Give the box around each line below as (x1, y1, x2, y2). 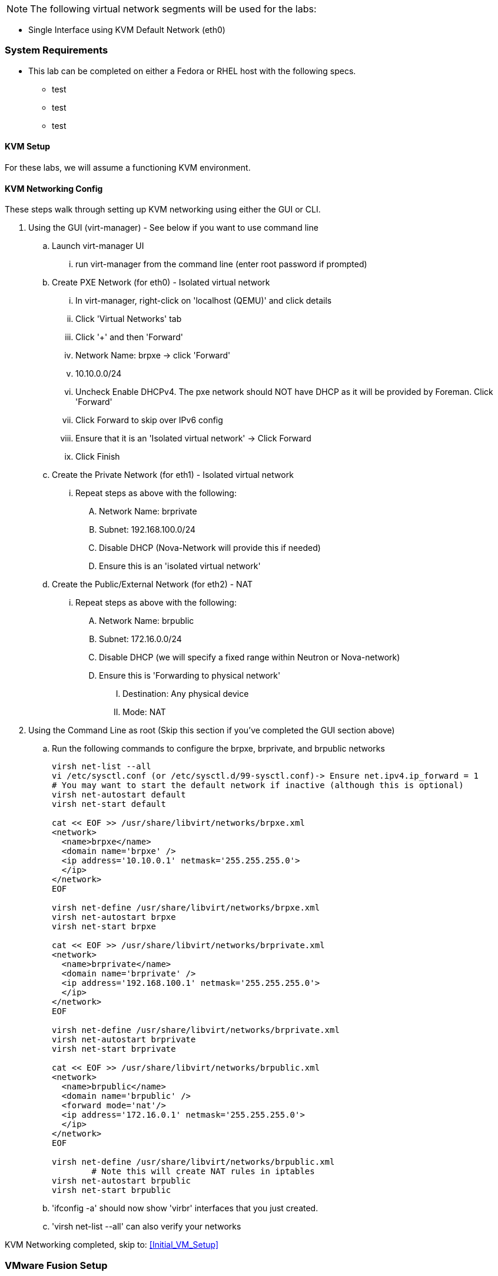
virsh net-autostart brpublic (52, 1176, 191, 1186)
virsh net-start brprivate (52, 1044, 176, 1054)
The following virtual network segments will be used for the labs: (30, 3, 317, 15)
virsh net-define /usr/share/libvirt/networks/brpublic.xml (52, 1157, 335, 1167)
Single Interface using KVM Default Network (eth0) (28, 25, 225, 35)
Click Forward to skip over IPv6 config (75, 415, 223, 426)
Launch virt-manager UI (52, 241, 144, 251)
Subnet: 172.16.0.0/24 (99, 634, 182, 644)
